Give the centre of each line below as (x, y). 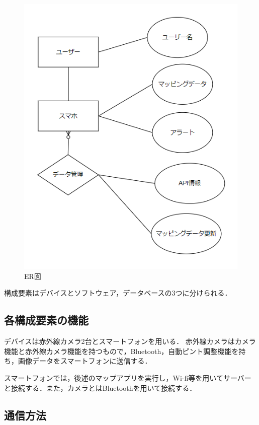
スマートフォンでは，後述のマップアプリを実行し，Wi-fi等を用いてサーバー (128, 377)
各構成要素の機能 (46, 320)
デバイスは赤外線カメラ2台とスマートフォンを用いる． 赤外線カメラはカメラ (130, 341)
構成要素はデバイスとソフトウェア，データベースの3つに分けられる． (118, 293)
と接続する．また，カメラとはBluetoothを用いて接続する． (100, 387)
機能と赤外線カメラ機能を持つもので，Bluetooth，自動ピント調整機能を (121, 351)
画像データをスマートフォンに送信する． (85, 361)
